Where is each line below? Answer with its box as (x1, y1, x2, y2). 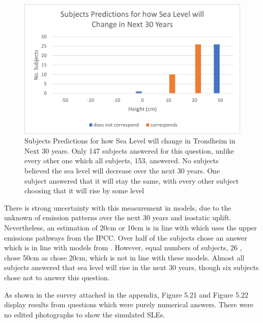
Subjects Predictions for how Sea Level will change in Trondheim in (24, 135, 236, 146)
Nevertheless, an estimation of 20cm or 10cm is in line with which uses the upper (4, 222, 257, 232)
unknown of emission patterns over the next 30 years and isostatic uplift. (4, 212, 231, 223)
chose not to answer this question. (4, 272, 110, 282)
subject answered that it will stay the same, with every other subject (24, 175, 239, 186)
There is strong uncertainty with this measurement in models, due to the (4, 202, 231, 213)
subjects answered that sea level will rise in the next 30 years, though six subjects (4, 262, 259, 273)
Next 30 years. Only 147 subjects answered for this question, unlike (24, 145, 235, 156)
